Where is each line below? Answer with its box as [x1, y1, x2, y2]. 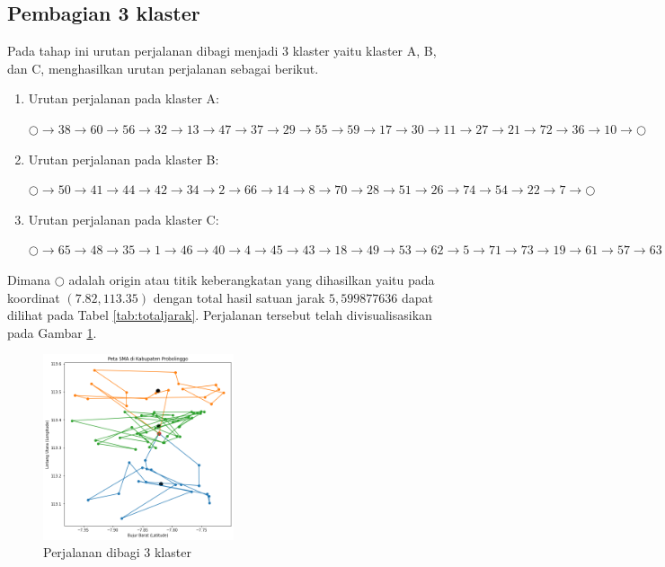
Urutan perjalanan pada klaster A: [28, 89, 219, 108]
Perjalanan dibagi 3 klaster [43, 543, 191, 562]
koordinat [7, 288, 60, 306]
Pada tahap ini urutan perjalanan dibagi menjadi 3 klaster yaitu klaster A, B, [7, 41, 437, 60]
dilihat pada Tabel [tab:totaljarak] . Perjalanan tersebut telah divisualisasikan [7, 306, 432, 324]
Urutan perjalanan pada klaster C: [28, 209, 219, 228]
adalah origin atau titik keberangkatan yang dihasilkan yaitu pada [68, 270, 435, 288]
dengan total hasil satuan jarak [153, 288, 325, 306]
